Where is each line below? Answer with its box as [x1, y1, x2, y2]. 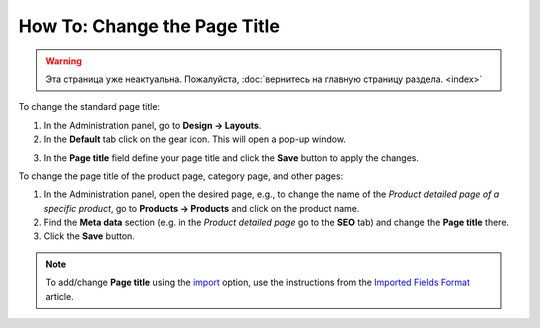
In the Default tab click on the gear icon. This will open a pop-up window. [43, 133, 347, 145]
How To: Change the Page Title [18, 15, 280, 37]
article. [45, 290, 74, 302]
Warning [45, 55, 82, 67]
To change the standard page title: [18, 101, 160, 113]
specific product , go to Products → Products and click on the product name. [43, 202, 360, 214]
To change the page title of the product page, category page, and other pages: [18, 170, 344, 182]
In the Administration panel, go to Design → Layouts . [43, 119, 262, 131]
